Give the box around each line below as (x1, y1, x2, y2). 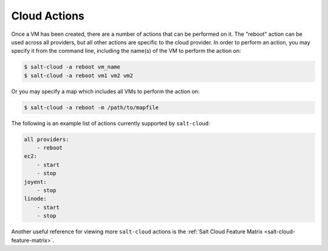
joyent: (24, 178, 47, 185)
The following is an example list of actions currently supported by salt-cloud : (11, 119, 210, 127)
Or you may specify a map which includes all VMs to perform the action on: (11, 88, 200, 95)
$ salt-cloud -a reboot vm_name (24, 64, 121, 70)
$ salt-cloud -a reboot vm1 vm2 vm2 (24, 72, 134, 79)
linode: (24, 195, 47, 202)
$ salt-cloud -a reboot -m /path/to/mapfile (24, 104, 159, 111)
